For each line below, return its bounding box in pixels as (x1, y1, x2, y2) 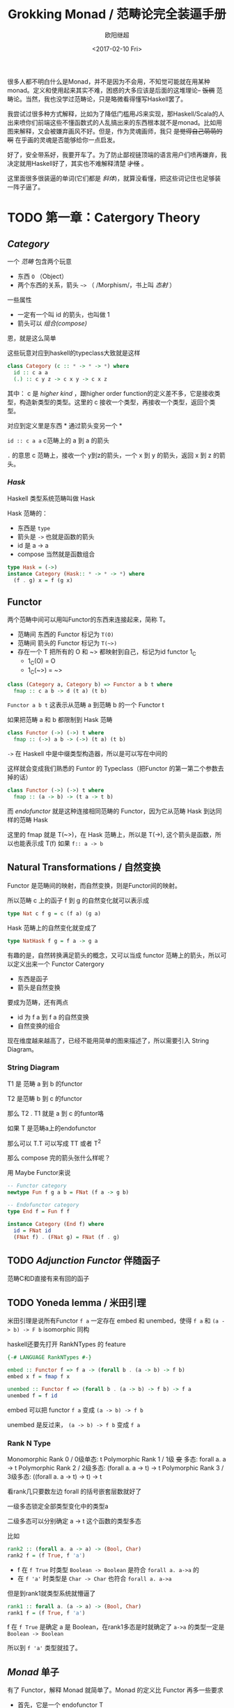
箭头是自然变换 (17, 983, 61, 992)
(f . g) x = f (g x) (13, 576, 73, 584)
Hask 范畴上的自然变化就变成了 (7, 923, 97, 932)
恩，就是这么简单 (7, 334, 56, 342)
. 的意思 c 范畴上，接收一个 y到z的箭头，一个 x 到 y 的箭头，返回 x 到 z (7, 451, 212, 459)
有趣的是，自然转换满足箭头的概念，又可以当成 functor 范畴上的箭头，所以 (7, 951, 221, 959)
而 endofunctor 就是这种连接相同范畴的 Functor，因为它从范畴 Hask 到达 (7, 806, 216, 815)
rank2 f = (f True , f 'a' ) (7, 1552, 86, 1559)
